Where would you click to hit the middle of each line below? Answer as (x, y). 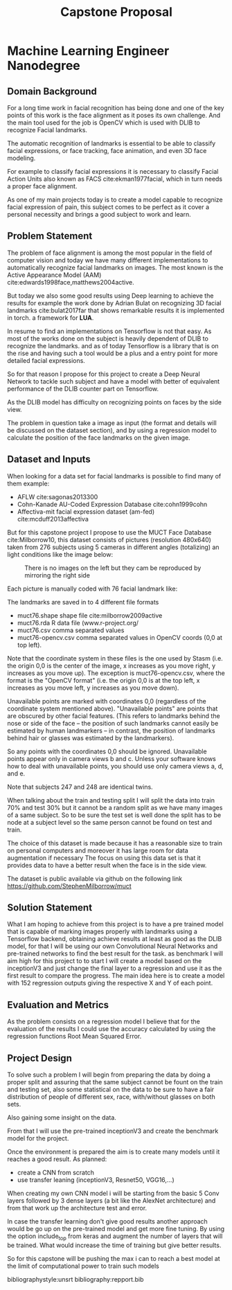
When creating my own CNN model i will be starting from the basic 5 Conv (113, 1193)
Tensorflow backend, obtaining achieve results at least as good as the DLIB (115, 939)
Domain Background (52, 91)
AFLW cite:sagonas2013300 (57, 496)
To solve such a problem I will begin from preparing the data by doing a (109, 1075)
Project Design (40, 1058)
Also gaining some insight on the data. (62, 1118)
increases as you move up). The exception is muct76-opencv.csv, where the (116, 673)
